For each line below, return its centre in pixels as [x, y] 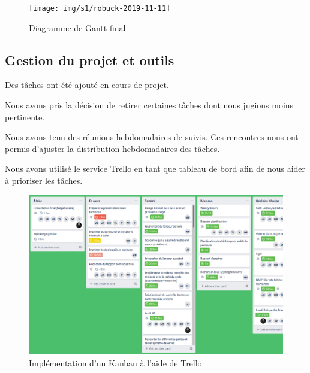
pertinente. [25, 116]
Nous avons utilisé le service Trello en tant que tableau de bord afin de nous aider [155, 169]
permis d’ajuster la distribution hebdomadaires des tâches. [112, 148]
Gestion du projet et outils [90, 60]
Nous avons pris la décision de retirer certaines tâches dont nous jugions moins [149, 105]
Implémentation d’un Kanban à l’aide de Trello [115, 363]
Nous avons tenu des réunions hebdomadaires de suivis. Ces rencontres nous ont [152, 137]
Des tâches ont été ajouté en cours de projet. [87, 85]
